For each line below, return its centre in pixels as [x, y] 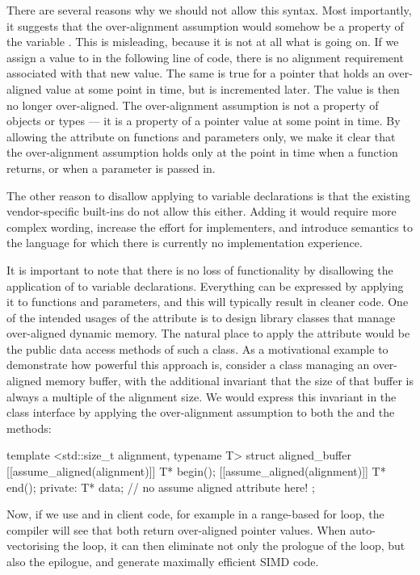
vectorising [33, 546]
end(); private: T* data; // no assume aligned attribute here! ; [161, 487]
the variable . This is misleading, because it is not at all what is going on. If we [203, 42]
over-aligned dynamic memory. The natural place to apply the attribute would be [208, 333]
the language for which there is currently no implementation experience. [185, 243]
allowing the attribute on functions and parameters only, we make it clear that [201, 136]
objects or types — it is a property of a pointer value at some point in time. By [204, 121]
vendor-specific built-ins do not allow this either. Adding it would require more [202, 211]
